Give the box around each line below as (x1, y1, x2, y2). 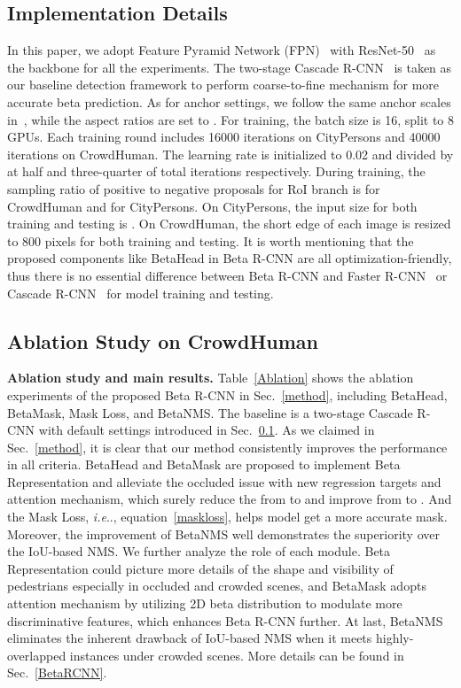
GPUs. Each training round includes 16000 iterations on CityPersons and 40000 (7, 128, 441, 146)
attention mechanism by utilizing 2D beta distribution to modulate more (7, 594, 402, 613)
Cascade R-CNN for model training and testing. (7, 283, 274, 302)
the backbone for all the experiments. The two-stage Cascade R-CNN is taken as (7, 58, 452, 76)
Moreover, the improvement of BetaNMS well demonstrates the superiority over (7, 524, 440, 543)
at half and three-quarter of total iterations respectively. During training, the (7, 162, 426, 181)
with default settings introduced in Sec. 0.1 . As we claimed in (38, 421, 375, 439)
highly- (375, 629, 414, 647)
